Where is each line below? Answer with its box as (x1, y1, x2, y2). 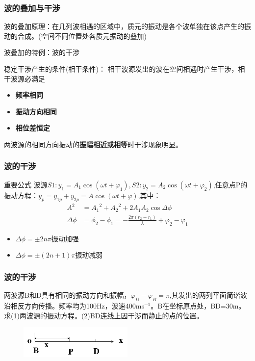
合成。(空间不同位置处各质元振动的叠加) (17, 30, 147, 41)
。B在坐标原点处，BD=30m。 (151, 300, 246, 310)
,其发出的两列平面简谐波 (169, 290, 247, 300)
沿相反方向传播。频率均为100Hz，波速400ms (4, 300, 144, 310)
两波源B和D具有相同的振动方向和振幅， (4, 290, 131, 300)
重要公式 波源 (4, 179, 48, 189)
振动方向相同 (15, 106, 57, 116)
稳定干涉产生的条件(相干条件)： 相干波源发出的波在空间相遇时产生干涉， (4, 64, 238, 74)
